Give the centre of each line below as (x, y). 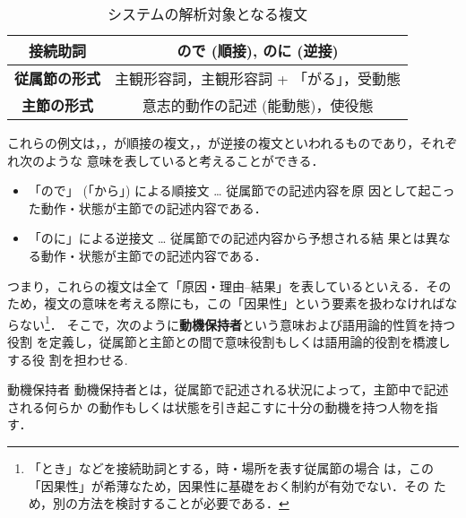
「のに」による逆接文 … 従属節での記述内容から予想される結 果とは (227, 238)
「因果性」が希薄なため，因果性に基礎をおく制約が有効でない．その (229, 485)
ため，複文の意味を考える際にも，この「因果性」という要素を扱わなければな (233, 303)
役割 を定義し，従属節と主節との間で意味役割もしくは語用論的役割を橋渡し (229, 341)
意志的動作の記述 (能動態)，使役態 (258, 105)
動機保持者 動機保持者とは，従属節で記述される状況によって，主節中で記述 (228, 389)
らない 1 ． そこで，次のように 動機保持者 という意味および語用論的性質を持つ (231, 323)
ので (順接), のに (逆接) (258, 51)
